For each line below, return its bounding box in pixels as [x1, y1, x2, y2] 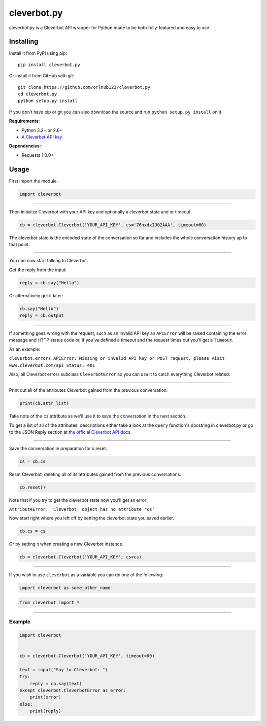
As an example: [9, 346, 40, 352]
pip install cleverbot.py [18, 62, 81, 68]
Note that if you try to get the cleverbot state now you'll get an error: [9, 497, 148, 503]
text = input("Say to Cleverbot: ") [19, 667, 108, 672]
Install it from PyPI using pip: [9, 50, 67, 56]
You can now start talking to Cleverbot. [9, 258, 88, 264]
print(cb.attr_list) [19, 401, 69, 406]
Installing [9, 37, 39, 46]
